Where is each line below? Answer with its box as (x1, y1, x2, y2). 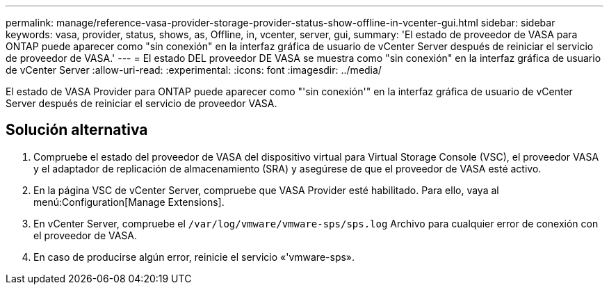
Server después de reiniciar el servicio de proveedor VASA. (6, 97, 277, 109)
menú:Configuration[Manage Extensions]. (33, 195, 225, 208)
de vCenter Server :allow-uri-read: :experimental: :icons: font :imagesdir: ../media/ (6, 64, 382, 76)
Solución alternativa (6, 121, 148, 139)
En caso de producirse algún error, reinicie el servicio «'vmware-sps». (33, 250, 355, 263)
